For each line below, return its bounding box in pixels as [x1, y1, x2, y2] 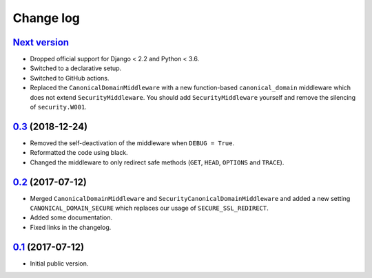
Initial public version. [30, 259, 89, 268]
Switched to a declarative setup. [30, 64, 122, 72]
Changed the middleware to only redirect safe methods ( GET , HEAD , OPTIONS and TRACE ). [30, 158, 285, 167]
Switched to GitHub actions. [30, 74, 110, 82]
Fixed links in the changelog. [30, 223, 112, 231]
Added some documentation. [30, 213, 113, 222]
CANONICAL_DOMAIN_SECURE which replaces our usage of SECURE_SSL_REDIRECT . [30, 204, 269, 212]
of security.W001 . [30, 103, 87, 111]
